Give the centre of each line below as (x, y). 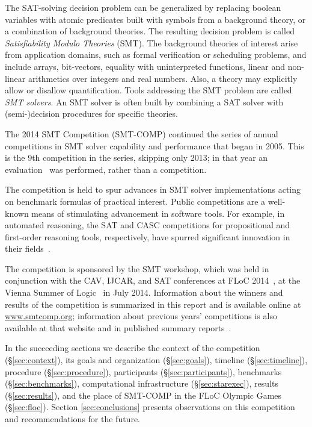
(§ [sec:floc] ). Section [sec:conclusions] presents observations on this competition (150, 407)
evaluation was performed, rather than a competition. (106, 169)
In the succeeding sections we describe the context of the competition (133, 348)
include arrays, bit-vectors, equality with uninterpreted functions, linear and (145, 66)
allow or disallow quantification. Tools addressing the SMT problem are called (148, 90)
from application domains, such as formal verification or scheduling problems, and (156, 55)
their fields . (28, 248)
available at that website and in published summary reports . (118, 327)
